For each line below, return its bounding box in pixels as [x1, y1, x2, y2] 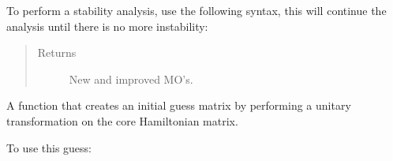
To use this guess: [6, 139, 92, 155]
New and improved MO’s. [69, 70, 193, 87]
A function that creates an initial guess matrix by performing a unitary [6, 97, 351, 114]
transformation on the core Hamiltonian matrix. [6, 112, 238, 129]
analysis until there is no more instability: [6, 17, 208, 34]
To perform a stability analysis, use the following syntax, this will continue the [6, 2, 387, 18]
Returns [37, 44, 77, 61]
